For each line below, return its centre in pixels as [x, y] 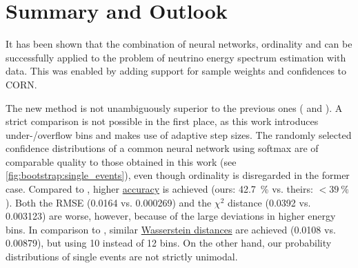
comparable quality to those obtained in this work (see [121, 161]
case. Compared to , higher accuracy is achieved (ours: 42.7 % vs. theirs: [159, 189]
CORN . [21, 84]
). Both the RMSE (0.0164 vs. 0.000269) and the [109, 202]
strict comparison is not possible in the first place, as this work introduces [162, 121]
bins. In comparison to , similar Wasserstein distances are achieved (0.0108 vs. [171, 229]
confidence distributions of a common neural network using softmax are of [162, 148]
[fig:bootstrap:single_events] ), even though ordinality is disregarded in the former [178, 175]
